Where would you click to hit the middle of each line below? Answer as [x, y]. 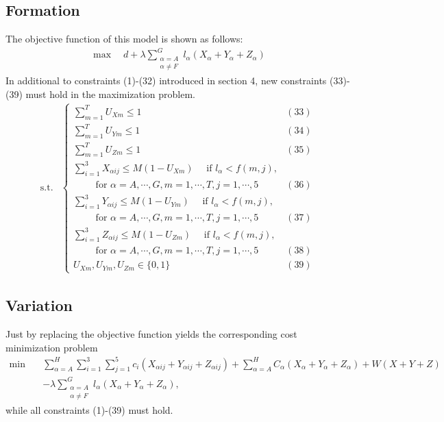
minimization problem [52, 347]
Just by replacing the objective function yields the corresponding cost [151, 333]
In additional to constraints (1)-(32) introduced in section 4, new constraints [166, 80]
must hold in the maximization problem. [111, 94]
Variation [39, 305]
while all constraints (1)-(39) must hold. [89, 409]
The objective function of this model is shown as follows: [124, 39]
